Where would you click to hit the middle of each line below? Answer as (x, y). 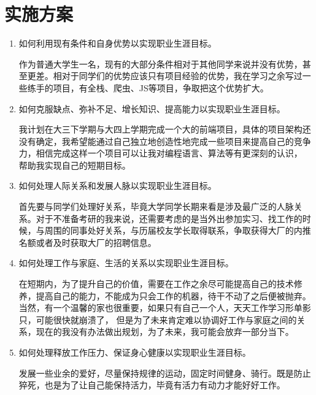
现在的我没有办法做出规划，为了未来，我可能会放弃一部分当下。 (165, 332)
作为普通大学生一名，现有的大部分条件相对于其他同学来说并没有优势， (160, 63)
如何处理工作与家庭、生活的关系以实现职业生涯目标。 (126, 263)
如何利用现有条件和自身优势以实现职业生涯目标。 (118, 43)
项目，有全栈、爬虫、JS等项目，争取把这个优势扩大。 (161, 87)
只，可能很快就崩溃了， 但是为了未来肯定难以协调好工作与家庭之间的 (158, 319)
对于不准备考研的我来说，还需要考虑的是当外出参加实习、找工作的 (169, 218)
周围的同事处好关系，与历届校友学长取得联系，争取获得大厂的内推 (178, 230)
